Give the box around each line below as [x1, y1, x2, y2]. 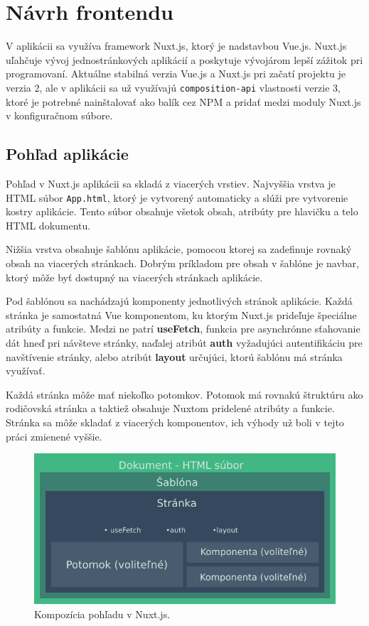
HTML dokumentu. [6, 217, 91, 232]
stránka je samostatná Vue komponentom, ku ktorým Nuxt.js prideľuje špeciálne [6, 307, 357, 322]
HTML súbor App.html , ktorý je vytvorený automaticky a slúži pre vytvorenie [6, 190, 348, 205]
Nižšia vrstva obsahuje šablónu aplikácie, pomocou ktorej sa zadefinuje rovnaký [6, 242, 352, 257]
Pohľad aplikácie [6, 143, 129, 165]
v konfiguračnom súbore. [6, 108, 113, 123]
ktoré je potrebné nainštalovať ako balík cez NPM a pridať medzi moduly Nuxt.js [6, 94, 361, 109]
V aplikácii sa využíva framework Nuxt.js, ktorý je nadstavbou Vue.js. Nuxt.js [6, 38, 347, 53]
